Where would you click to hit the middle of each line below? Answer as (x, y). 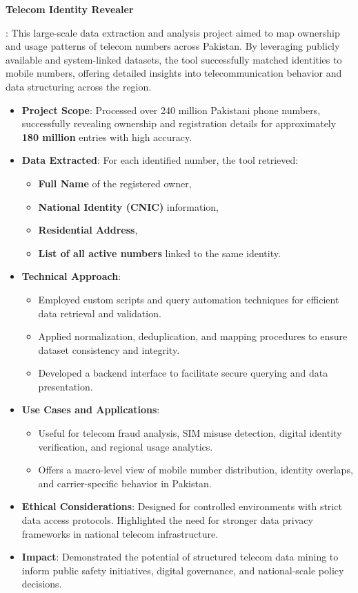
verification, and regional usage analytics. (126, 446)
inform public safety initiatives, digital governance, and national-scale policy (183, 570)
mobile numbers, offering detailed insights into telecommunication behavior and (174, 73)
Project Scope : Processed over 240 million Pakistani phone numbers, (171, 110)
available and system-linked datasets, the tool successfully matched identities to (174, 59)
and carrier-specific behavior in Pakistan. (125, 483)
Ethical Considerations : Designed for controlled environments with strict (182, 506)
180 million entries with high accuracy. (107, 137)
